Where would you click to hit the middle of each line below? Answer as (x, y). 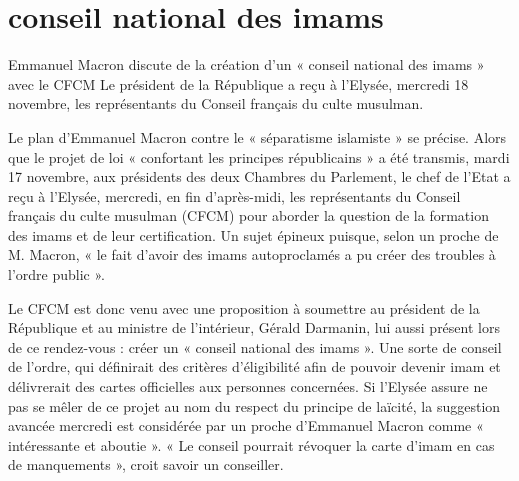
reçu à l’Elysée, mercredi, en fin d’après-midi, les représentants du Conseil (234, 195)
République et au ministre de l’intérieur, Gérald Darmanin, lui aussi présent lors (254, 327)
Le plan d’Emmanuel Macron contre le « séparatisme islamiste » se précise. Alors (257, 136)
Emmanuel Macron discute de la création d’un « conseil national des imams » (246, 64)
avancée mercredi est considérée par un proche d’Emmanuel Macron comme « (246, 425)
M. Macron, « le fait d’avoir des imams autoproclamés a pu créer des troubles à (252, 254)
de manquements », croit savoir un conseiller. (146, 464)
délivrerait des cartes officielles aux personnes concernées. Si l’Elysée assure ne (248, 386)
